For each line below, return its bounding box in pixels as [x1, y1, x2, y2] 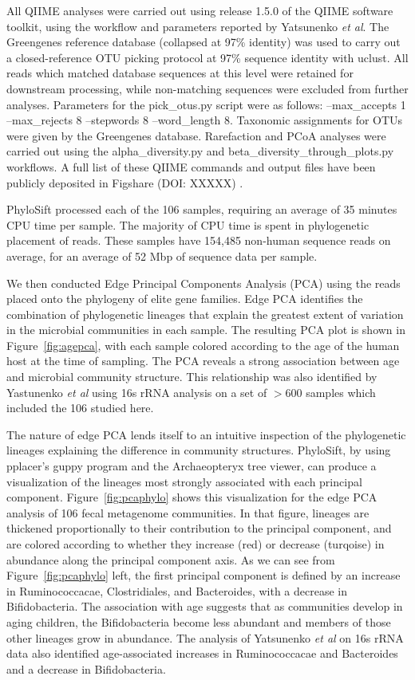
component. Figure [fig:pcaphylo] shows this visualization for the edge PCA [6, 489, 377, 505]
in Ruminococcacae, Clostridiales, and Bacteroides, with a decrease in [6, 582, 347, 599]
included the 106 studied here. [6, 399, 154, 416]
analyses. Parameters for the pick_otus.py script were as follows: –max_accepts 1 [6, 96, 406, 112]
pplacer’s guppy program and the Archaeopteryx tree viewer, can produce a [6, 458, 377, 474]
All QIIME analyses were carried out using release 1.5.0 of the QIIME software [6, 2, 393, 18]
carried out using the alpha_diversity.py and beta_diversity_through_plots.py [6, 143, 394, 159]
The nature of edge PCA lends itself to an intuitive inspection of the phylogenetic [6, 426, 406, 442]
